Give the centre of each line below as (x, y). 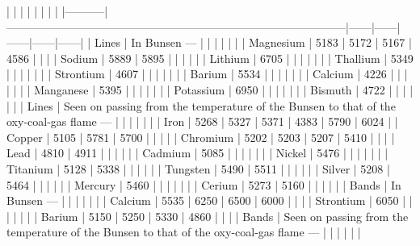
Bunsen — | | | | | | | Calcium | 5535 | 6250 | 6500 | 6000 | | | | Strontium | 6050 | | (210, 200)
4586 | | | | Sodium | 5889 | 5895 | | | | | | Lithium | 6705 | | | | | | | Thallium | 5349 (210, 58)
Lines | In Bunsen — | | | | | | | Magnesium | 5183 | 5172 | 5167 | (253, 42)
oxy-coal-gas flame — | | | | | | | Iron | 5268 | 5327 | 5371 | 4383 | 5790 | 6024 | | (202, 121)
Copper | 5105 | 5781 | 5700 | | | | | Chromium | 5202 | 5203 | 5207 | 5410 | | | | (201, 137)
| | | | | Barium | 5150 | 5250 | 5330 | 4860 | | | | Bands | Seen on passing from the (208, 216)
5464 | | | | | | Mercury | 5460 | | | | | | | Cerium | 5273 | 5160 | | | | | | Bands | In (204, 184)
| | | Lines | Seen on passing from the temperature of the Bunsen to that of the (201, 105)
